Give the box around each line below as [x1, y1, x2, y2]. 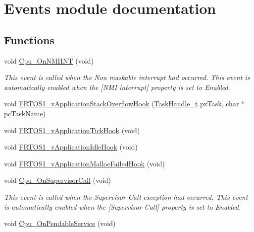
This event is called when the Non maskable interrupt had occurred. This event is [4, 72, 250, 82]
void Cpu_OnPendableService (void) [4, 218, 116, 229]
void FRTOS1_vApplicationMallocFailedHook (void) [4, 158, 165, 168]
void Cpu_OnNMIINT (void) [4, 55, 94, 66]
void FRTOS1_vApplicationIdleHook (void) [4, 142, 138, 152]
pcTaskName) [4, 108, 46, 118]
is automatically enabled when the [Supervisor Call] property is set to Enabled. [4, 201, 241, 212]
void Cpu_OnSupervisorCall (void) [4, 175, 111, 185]
